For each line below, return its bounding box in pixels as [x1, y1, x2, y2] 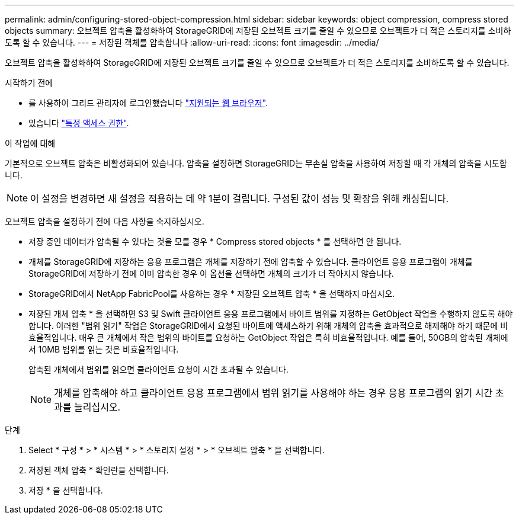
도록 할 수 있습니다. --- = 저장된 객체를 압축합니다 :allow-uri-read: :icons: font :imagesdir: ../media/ [5, 37, 379, 47]
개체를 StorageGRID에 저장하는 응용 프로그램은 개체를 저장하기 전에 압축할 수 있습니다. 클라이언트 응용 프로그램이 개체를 [28, 257, 473, 267]
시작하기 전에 [5, 78, 53, 88]
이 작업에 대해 [5, 138, 56, 148]
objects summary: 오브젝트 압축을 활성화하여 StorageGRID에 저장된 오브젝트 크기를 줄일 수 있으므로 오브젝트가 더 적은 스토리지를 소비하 [5, 25, 511, 36]
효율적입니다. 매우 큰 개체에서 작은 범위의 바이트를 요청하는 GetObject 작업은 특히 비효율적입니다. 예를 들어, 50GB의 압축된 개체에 [28, 332, 508, 342]
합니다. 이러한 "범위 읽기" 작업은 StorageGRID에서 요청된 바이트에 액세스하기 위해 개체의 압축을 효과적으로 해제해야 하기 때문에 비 [28, 321, 508, 331]
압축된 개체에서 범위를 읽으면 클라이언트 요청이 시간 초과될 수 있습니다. [28, 364, 289, 374]
